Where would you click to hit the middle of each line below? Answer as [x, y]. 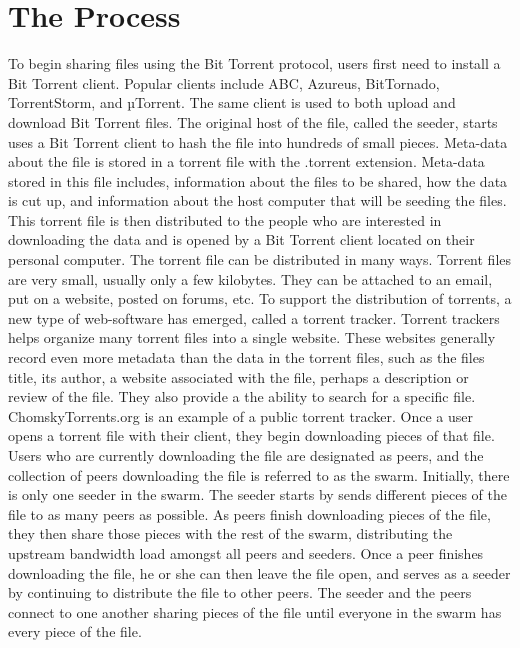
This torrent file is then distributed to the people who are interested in [225, 219]
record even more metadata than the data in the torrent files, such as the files [246, 357]
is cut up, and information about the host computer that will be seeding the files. [257, 200]
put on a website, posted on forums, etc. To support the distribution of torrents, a [260, 298]
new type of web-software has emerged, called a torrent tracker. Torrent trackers [254, 317]
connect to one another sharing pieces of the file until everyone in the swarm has [255, 611]
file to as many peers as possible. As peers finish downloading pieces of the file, [249, 513]
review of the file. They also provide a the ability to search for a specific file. [242, 396]
